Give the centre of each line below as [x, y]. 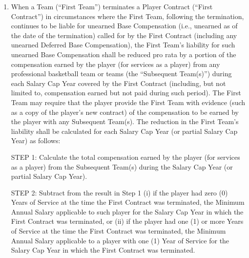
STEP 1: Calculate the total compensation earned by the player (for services [125, 157]
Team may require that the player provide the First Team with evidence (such [128, 102]
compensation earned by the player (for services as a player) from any [115, 64]
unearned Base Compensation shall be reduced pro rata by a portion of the [124, 54]
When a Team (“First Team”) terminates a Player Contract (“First [112, 6]
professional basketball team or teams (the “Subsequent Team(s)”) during [121, 74]
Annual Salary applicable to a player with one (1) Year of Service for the [120, 240]
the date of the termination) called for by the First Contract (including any [124, 35]
